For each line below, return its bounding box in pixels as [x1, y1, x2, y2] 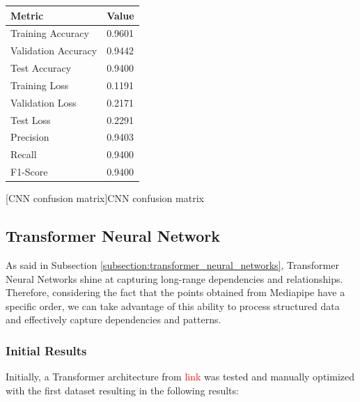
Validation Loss [10, 95, 77, 109]
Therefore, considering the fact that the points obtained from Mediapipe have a [6, 285, 345, 300]
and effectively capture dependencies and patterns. [6, 312, 221, 327]
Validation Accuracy [10, 43, 97, 58]
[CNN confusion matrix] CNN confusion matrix [6, 191, 204, 206]
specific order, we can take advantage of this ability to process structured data [6, 298, 340, 313]
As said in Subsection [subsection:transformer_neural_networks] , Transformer [6, 257, 339, 272]
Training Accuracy [10, 26, 89, 40]
